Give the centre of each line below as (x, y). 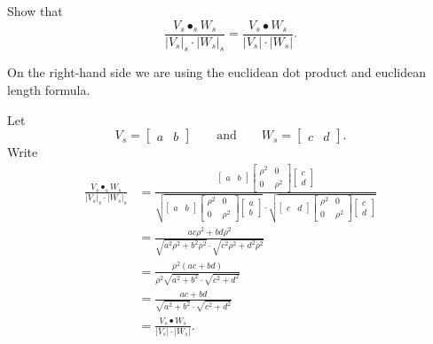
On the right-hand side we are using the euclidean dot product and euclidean (217, 72)
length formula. (49, 90)
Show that (35, 11)
